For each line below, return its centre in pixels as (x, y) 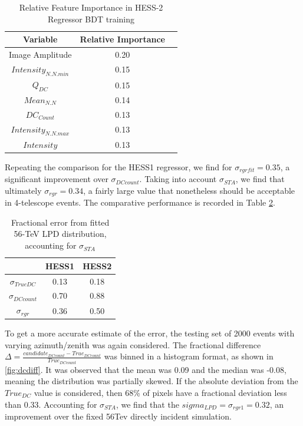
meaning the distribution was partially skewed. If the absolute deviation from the (151, 381)
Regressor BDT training (91, 19)
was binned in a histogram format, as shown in (189, 356)
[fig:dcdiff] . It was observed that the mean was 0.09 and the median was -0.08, (146, 369)
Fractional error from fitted (60, 222)
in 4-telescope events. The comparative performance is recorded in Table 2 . (140, 202)
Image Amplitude (40, 55)
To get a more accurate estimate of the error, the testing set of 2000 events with (150, 333)
